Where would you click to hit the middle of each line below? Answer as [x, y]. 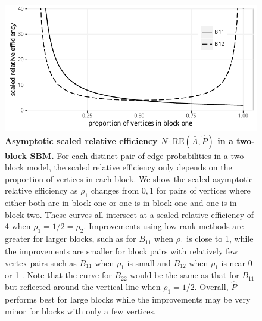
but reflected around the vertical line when [83, 287]
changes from [115, 190]
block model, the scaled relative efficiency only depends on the [118, 167]
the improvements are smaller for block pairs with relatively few [121, 250]
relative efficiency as [41, 190]
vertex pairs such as [41, 262]
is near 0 [237, 262]
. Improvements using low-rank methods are [164, 226]
